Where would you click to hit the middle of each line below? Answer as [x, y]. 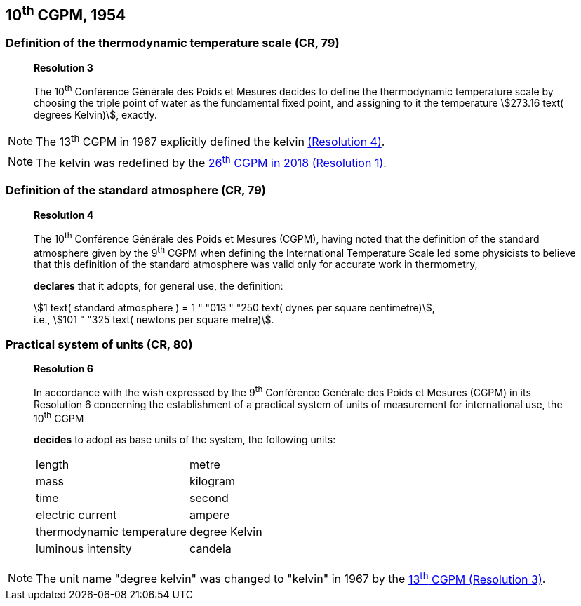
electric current [76, 515]
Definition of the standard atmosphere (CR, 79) [136, 190]
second [209, 498]
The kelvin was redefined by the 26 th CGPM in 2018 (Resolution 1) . [211, 162]
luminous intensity [84, 549]
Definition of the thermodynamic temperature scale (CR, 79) [173, 43]
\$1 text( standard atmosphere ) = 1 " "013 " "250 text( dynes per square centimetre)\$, [234, 308]
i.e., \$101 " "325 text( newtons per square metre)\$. [154, 320]
